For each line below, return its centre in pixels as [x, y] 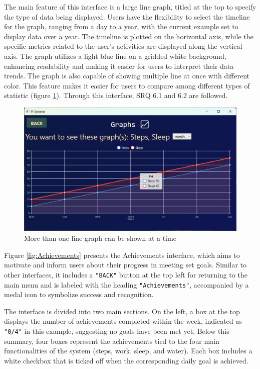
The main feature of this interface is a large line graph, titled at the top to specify [130, 7]
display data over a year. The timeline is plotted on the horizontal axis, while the [129, 36]
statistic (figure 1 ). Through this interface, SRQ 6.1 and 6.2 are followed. [116, 95]
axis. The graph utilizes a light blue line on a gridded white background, [115, 56]
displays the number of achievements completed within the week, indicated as [123, 321]
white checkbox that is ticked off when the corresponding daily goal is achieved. [126, 360]
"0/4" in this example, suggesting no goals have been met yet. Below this [117, 331]
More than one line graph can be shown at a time [100, 238]
